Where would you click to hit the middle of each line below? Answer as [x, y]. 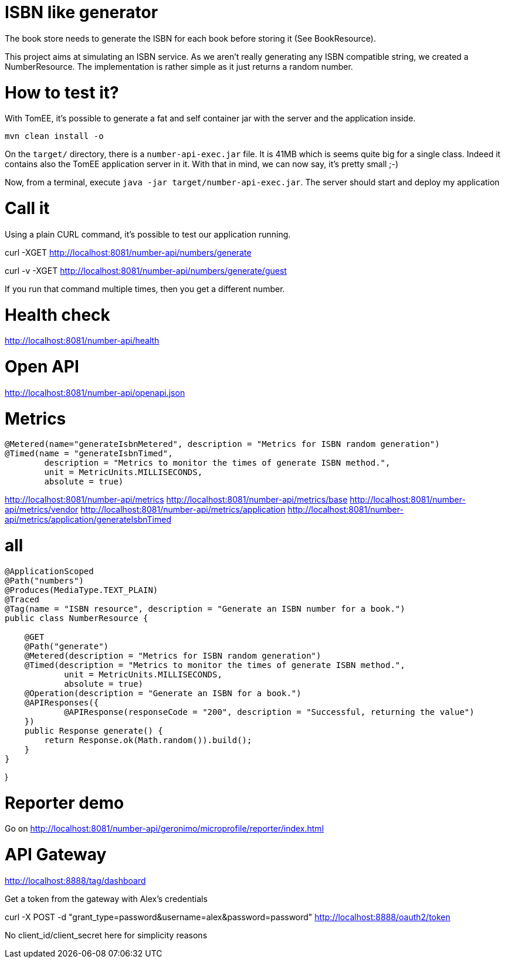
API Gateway [56, 855]
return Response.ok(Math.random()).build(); [148, 740]
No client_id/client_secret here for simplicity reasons [106, 935]
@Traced [22, 599]
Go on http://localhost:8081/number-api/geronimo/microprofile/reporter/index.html [165, 829]
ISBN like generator [82, 12]
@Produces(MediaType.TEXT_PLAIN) [82, 590]
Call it [27, 208]
